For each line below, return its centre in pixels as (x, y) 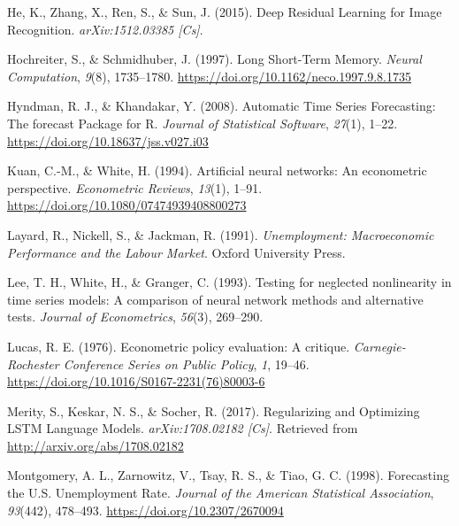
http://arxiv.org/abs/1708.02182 (96, 445)
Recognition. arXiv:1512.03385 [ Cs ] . (105, 29)
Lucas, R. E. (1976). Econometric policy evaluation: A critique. (179, 346)
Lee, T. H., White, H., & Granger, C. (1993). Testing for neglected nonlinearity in (229, 282)
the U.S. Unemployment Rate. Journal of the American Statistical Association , (221, 493)
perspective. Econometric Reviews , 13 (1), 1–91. (135, 187)
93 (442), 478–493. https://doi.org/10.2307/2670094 (145, 510)
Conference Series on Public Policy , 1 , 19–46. (186, 364)
